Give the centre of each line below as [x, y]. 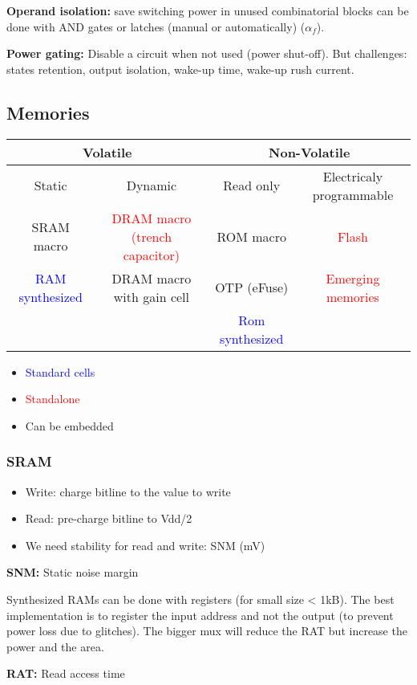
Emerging [353, 278]
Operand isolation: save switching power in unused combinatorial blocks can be [208, 10]
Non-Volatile [310, 152]
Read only [252, 186]
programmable [353, 194]
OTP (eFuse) [252, 287]
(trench [152, 236]
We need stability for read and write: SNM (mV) [145, 545]
